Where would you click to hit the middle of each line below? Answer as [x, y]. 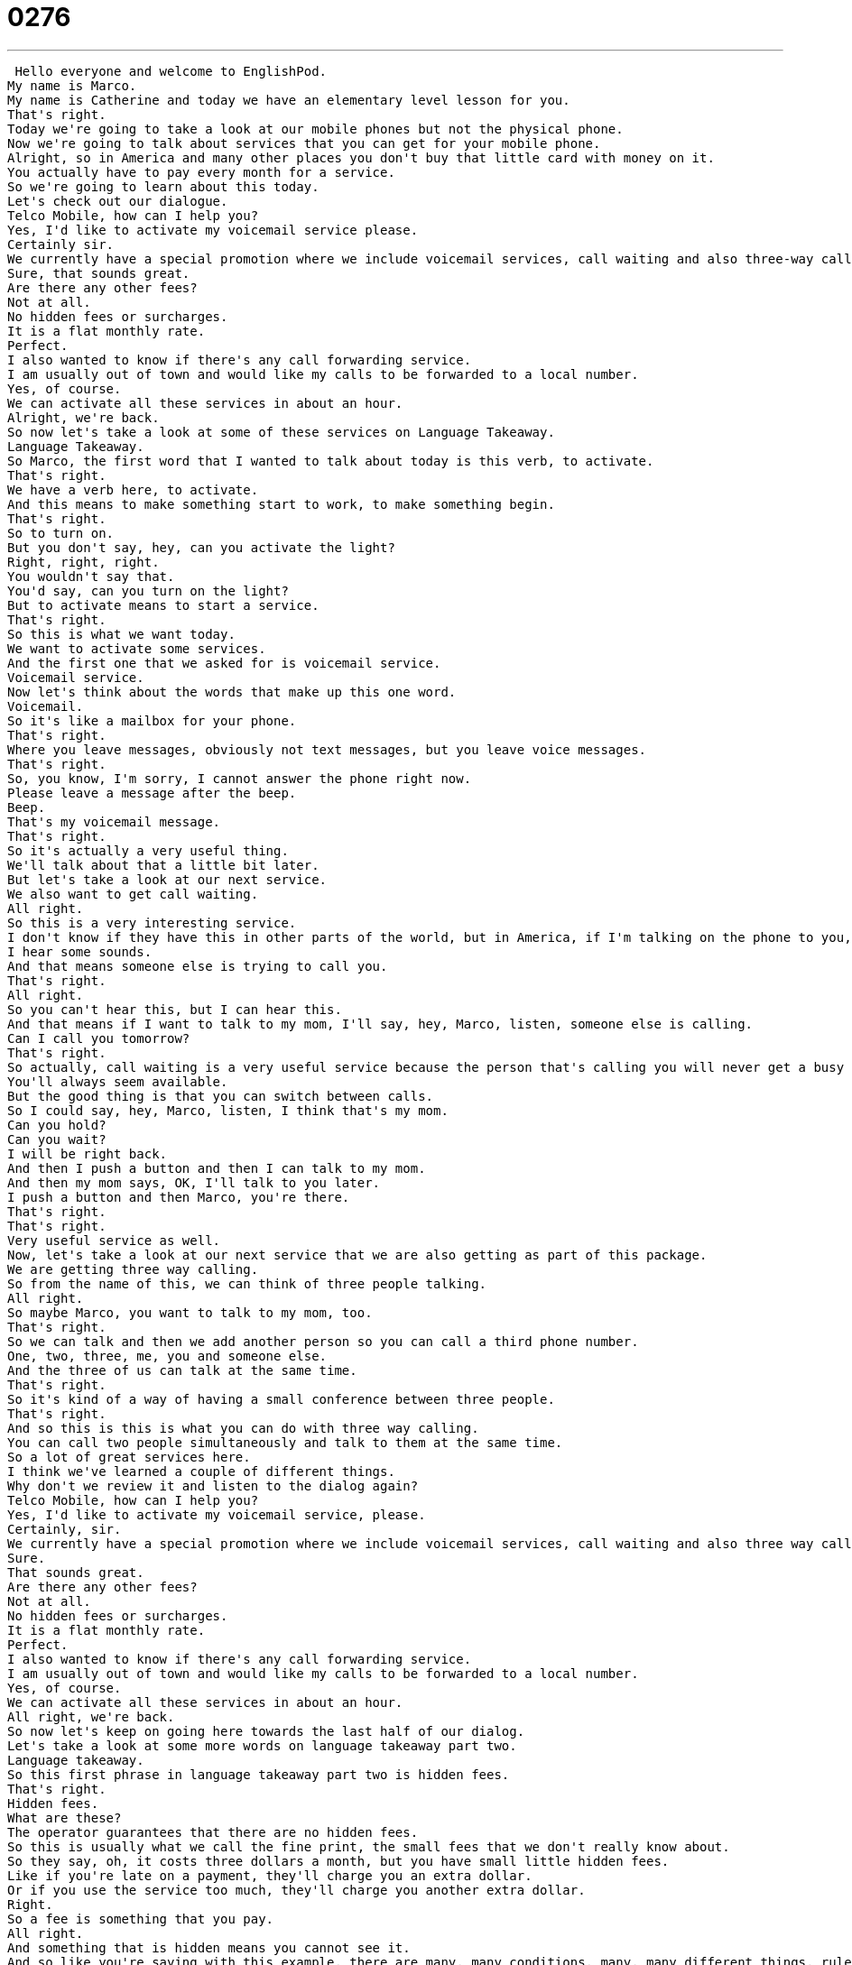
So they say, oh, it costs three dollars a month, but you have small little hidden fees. [338, 1861]
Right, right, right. [83, 562]
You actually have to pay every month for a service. [201, 172]
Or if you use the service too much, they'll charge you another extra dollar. [296, 1890]
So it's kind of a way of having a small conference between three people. [281, 1399]
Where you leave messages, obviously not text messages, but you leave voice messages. [327, 749]
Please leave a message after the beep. [152, 793]
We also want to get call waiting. [133, 894]
